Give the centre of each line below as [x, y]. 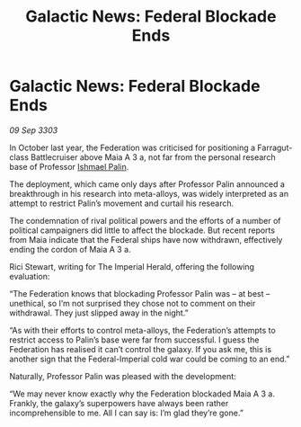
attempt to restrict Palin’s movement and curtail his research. [122, 203]
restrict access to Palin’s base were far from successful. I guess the [134, 340]
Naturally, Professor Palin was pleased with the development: [123, 376]
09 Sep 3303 [34, 130]
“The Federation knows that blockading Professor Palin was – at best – [140, 293]
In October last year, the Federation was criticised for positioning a [133, 147]
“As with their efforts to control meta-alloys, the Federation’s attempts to [142, 330]
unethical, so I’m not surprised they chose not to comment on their [133, 303]
